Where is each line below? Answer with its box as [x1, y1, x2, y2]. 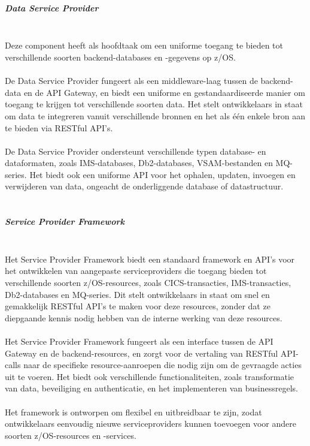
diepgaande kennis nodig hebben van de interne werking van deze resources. [5, 311, 282, 324]
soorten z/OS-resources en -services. [5, 429, 136, 441]
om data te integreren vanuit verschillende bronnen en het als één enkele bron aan [5, 109, 305, 122]
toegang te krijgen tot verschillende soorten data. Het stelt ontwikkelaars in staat [5, 98, 303, 110]
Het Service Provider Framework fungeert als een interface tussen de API [5, 334, 273, 347]
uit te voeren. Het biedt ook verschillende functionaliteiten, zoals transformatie [5, 370, 294, 382]
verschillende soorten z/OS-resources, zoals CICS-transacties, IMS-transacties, [5, 276, 291, 288]
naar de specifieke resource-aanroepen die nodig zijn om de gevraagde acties [23, 358, 302, 371]
